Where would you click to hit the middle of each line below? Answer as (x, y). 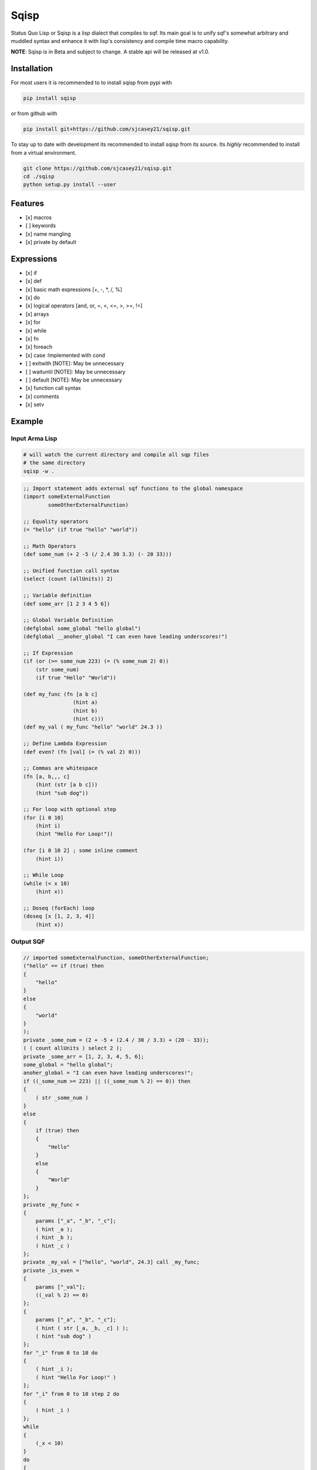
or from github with (34, 113)
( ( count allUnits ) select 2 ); (73, 1048)
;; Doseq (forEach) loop (59, 908)
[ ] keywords (41, 226)
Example (27, 421)
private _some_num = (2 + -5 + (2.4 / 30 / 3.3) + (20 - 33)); (116, 1040)
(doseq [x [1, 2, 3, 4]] (59, 916)
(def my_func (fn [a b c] (60, 694)
